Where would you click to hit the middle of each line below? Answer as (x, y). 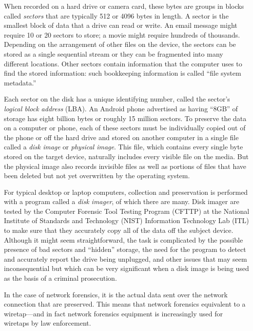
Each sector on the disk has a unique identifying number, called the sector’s (117, 99)
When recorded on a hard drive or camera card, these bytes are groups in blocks (124, 6)
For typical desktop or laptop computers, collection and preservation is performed (126, 192)
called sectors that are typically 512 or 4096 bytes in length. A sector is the (116, 15)
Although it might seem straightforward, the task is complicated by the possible (124, 239)
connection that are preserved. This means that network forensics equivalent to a (125, 304)
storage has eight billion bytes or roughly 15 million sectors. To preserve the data (125, 118)
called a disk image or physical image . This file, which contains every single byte (124, 147)
